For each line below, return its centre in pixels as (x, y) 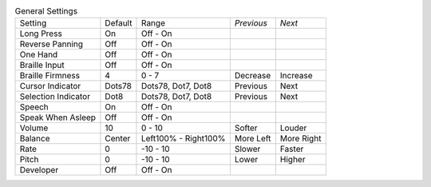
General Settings (46, 11)
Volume (34, 128)
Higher (293, 160)
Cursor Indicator (50, 86)
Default (119, 23)
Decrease (253, 76)
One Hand (39, 54)
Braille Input (42, 66)
